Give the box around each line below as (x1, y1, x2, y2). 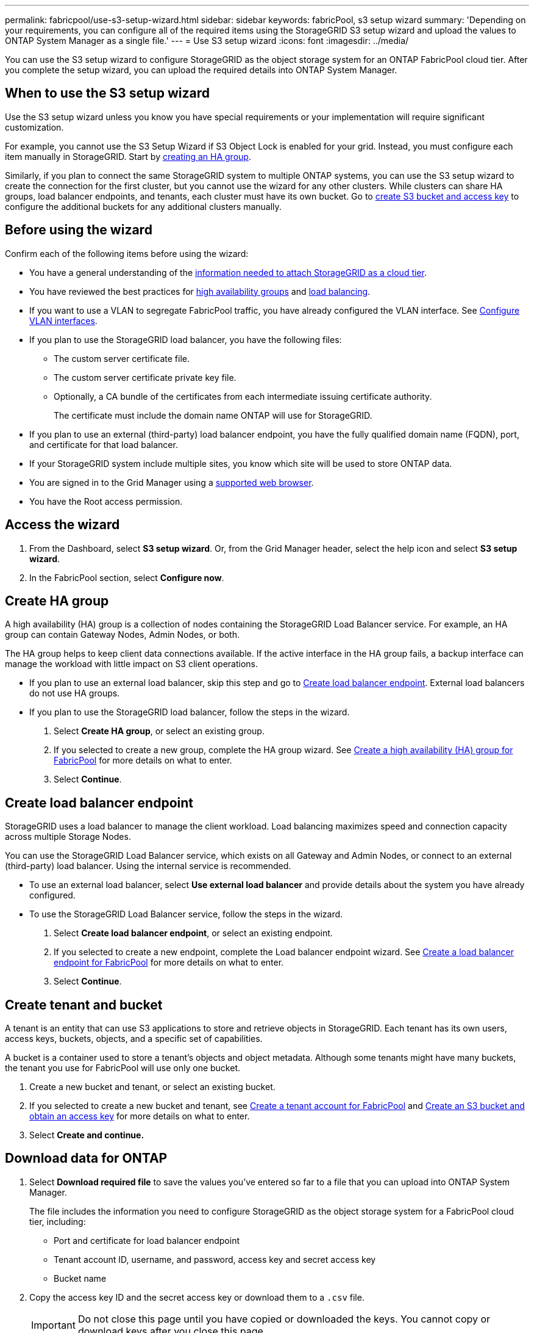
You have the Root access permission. (29, 496, 183, 507)
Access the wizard (5, 517, 120, 533)
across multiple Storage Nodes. (5, 831, 131, 842)
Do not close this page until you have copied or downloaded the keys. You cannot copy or (77, 1312, 491, 1325)
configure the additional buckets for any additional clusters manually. (5, 201, 282, 212)
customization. (5, 121, 64, 132)
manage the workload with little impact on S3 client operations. (5, 659, 258, 670)
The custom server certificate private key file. (54, 372, 237, 383)
